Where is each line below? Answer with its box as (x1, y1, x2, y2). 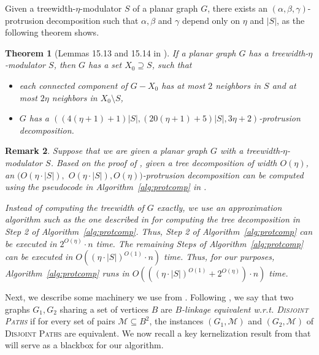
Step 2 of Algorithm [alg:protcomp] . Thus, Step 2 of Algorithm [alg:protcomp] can (5, 224, 313, 237)
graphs (5, 302, 30, 315)
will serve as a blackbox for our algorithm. (5, 338, 164, 351)
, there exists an (207, 2, 268, 14)
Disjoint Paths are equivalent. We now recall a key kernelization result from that (5, 326, 311, 339)
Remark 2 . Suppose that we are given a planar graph (5, 144, 207, 157)
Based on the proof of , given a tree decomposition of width (56, 156, 277, 169)
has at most (161, 78, 206, 91)
